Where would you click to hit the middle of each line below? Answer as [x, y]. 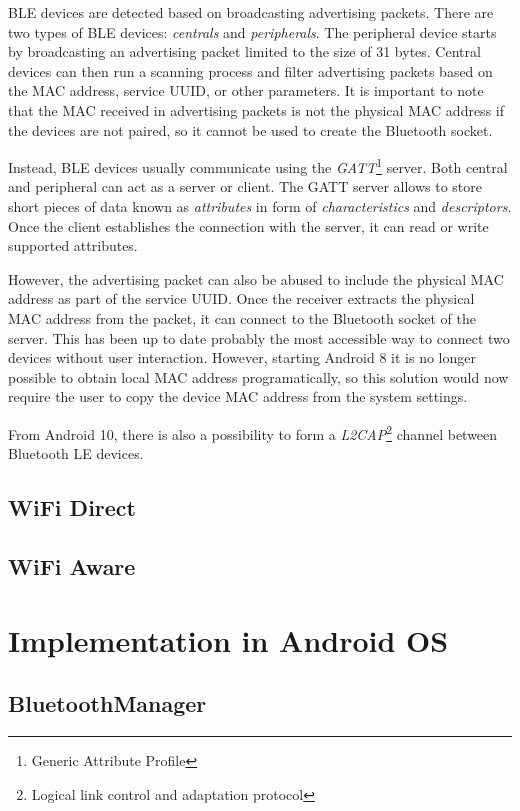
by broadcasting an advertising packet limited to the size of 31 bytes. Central [244, 51]
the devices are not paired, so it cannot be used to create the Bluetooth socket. [250, 129]
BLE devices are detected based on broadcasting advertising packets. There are [251, 12]
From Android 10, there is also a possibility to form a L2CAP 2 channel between [253, 432]
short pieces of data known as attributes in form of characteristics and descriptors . [260, 206]
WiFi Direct [72, 507]
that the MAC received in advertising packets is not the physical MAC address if [256, 109]
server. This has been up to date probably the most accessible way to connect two [259, 337]
